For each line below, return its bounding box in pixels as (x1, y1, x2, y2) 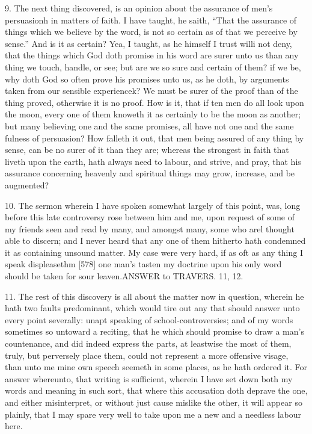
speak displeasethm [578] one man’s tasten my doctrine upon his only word (5, 258, 282, 270)
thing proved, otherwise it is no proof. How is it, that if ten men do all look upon (5, 96, 304, 108)
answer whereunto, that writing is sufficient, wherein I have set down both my (5, 372, 293, 385)
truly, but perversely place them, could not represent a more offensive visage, (5, 349, 289, 361)
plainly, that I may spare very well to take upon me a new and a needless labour (5, 408, 302, 420)
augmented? (5, 178, 49, 191)
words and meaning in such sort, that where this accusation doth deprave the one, (5, 384, 308, 397)
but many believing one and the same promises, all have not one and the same (5, 119, 294, 132)
